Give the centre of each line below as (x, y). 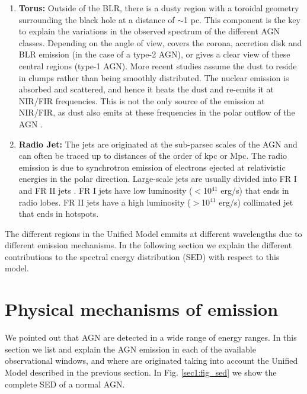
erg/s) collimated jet (256, 202)
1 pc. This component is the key (242, 19)
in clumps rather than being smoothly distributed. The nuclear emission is (154, 77)
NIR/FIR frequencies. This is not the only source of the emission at (142, 100)
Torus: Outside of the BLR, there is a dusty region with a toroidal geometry (159, 8)
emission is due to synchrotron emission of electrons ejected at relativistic (152, 167)
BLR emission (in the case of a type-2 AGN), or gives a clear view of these (154, 54)
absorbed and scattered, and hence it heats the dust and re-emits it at (146, 89)
